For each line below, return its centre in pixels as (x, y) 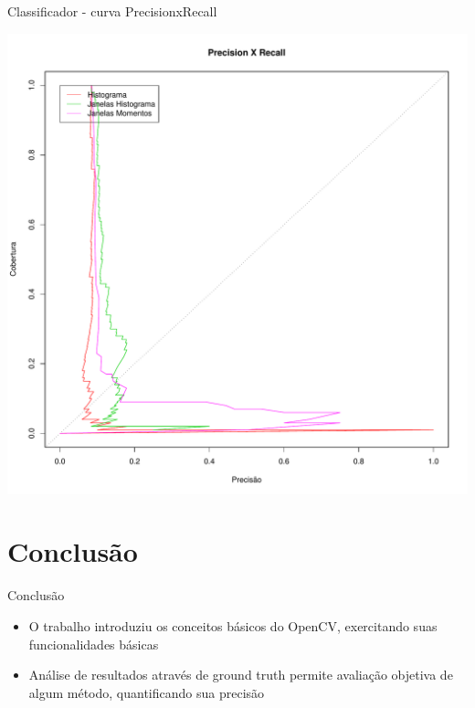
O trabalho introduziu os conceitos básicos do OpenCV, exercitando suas (233, 625)
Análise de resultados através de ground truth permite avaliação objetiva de (241, 675)
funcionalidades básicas (94, 644)
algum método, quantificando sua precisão (147, 692)
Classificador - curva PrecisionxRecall (112, 11)
